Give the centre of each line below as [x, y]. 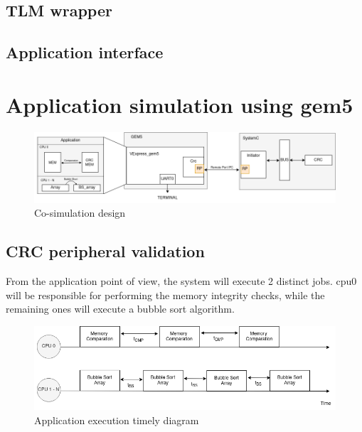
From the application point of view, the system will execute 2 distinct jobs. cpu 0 [181, 281]
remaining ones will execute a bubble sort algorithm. [120, 309]
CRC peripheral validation [105, 251]
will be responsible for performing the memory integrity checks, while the [165, 295]
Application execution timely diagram [117, 420]
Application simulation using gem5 [180, 104]
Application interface [85, 52]
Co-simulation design [80, 213]
